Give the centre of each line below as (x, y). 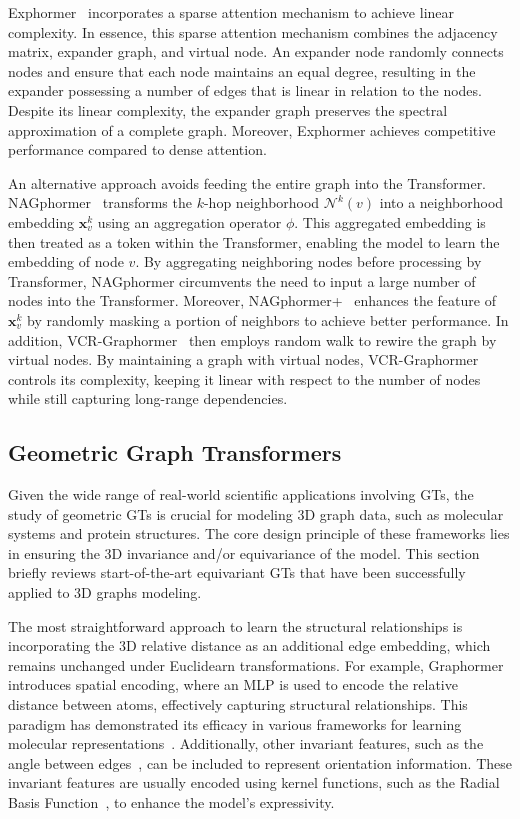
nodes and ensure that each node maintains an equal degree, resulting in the (242, 70)
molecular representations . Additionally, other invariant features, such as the (246, 743)
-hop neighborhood (261, 202)
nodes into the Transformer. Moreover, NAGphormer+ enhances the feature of (252, 300)
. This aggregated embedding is (390, 221)
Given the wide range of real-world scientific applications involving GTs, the (241, 494)
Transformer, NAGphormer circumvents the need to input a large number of (242, 280)
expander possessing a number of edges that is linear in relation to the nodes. (245, 90)
